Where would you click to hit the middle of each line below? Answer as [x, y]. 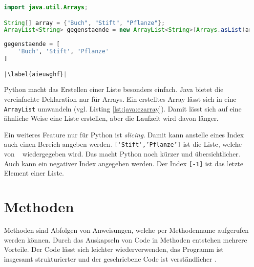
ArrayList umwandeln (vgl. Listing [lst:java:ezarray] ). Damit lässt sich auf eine [123, 108]
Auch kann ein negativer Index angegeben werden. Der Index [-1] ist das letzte [124, 163]
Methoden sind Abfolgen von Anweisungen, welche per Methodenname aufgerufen [127, 230]
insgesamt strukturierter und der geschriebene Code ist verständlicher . [110, 258]
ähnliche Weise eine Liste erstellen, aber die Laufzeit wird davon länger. [111, 118]
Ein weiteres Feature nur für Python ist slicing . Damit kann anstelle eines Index [124, 134]
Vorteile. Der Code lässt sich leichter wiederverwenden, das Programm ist [114, 249]
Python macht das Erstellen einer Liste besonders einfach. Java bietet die [114, 89]
